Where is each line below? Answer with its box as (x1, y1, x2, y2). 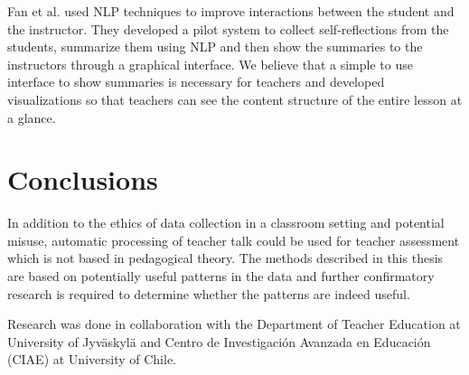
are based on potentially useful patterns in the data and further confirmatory (7, 267, 435, 286)
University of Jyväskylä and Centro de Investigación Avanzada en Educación (7, 332, 431, 351)
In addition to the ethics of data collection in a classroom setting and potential (7, 213, 445, 232)
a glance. (7, 108, 56, 127)
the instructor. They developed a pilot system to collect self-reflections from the (7, 19, 449, 38)
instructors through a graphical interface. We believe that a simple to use (7, 54, 413, 73)
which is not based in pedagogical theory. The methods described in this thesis (7, 248, 444, 267)
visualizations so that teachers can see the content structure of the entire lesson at (7, 89, 463, 108)
